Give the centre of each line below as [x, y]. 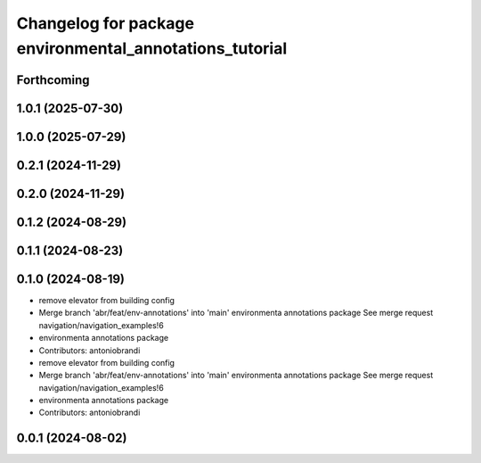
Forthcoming [53, 80]
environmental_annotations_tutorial [152, 48]
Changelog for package [106, 23]
